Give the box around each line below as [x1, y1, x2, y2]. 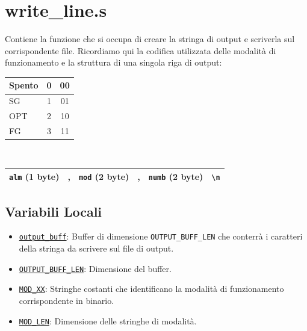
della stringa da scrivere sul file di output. [19, 242, 174, 255]
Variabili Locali [5, 202, 102, 220]
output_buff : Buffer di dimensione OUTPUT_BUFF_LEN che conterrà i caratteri [19, 230, 303, 243]
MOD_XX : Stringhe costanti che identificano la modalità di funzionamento [19, 282, 284, 295]
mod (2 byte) [78, 170, 129, 183]
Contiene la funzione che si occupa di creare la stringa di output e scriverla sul [5, 32, 295, 45]
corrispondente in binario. [19, 294, 114, 307]
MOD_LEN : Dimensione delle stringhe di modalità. [19, 314, 197, 327]
